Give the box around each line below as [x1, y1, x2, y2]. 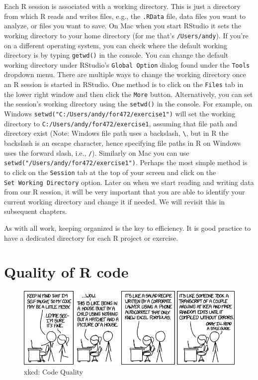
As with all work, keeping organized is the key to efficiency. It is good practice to [4, 222, 251, 233]
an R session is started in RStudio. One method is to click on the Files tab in [4, 79, 244, 89]
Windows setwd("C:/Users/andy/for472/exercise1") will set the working [4, 108, 236, 118]
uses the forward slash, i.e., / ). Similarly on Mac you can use [4, 147, 189, 158]
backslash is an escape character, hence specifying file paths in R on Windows [4, 137, 241, 148]
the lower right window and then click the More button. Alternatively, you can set [4, 89, 253, 99]
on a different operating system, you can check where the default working [4, 40, 228, 50]
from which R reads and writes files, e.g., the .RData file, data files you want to [4, 10, 246, 21]
